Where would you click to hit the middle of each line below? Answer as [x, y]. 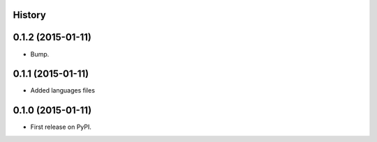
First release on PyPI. [61, 127]
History [30, 15]
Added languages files [63, 90]
